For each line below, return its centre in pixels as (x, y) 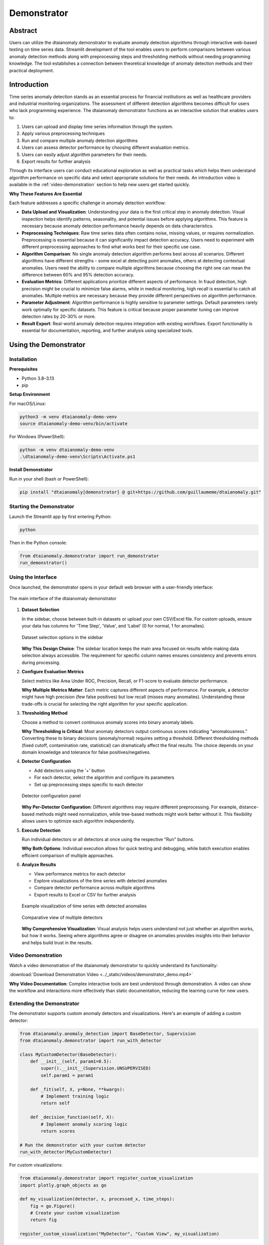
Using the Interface (33, 577)
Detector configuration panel (51, 796)
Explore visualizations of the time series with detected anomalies (101, 880)
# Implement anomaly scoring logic (84, 1124)
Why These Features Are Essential (46, 194)
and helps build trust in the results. (57, 942)
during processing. (41, 662)
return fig (43, 1220)
